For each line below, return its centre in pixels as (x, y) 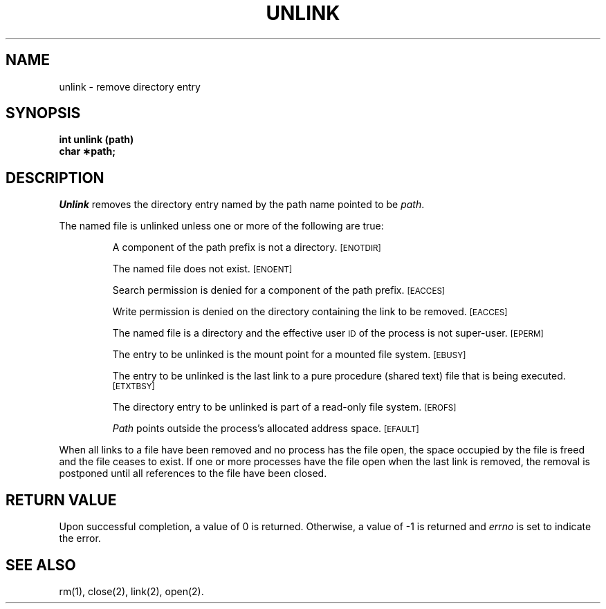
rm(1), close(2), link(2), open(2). (131, 591)
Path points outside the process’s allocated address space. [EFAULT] (266, 429)
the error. (80, 538)
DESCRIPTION (55, 178)
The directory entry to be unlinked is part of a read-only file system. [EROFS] (284, 407)
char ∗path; (87, 151)
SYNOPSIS (43, 113)
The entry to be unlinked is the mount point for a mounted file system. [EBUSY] (289, 355)
